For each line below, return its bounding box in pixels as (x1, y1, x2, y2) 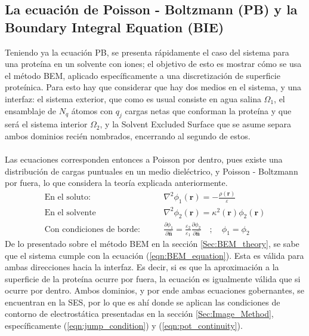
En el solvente (44, 208, 96, 217)
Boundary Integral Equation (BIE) (5, 17, 224, 36)
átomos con (71, 104, 113, 117)
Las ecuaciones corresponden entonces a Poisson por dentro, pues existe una (5, 153, 283, 166)
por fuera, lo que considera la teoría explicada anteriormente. (5, 176, 228, 189)
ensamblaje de (5, 104, 57, 117)
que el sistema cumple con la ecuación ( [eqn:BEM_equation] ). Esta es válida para (5, 249, 304, 261)
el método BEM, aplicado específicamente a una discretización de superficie (5, 69, 280, 81)
